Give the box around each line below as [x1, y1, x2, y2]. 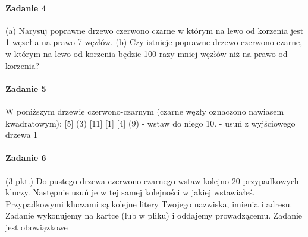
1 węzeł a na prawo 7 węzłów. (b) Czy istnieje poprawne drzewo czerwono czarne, [5, 36, 303, 48]
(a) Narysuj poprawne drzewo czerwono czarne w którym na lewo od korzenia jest [5, 24, 304, 36]
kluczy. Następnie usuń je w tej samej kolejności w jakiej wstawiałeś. [5, 186, 255, 198]
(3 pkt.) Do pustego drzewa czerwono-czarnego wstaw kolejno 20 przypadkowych [5, 174, 299, 187]
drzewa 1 [5, 128, 38, 141]
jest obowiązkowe [5, 220, 68, 233]
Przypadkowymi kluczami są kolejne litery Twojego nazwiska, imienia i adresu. [5, 197, 293, 210]
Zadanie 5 [5, 82, 46, 94]
